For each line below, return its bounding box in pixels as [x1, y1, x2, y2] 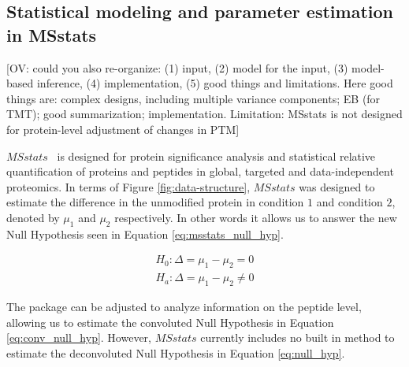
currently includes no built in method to [200, 329, 395, 346]
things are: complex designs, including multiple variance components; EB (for [6, 90, 381, 106]
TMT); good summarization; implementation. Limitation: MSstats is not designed [6, 106, 403, 122]
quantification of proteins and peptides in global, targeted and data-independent [6, 163, 394, 180]
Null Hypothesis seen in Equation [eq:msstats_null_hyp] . [6, 225, 284, 242]
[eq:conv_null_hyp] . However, [6, 329, 152, 346]
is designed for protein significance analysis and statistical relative [57, 147, 376, 164]
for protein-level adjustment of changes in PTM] [6, 120, 240, 137]
